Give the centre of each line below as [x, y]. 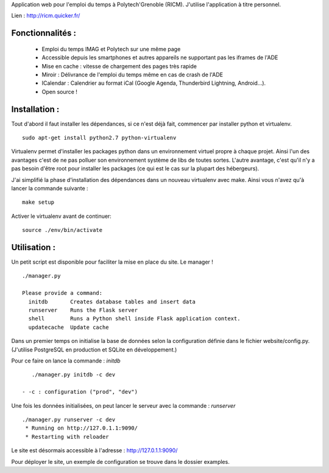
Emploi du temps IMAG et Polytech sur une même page [111, 49]
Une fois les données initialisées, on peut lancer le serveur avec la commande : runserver [123, 405]
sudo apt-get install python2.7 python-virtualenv [99, 138]
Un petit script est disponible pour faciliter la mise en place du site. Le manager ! [112, 262]
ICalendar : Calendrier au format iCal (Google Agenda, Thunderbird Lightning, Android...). [154, 83]
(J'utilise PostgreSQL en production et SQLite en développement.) [94, 349]
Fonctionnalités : [44, 33]
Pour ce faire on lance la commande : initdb [66, 361]
